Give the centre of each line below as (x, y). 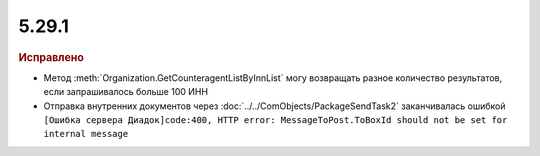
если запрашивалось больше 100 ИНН (126, 92)
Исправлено (51, 57)
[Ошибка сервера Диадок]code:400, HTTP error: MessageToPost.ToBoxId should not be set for (275, 119)
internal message (86, 134)
